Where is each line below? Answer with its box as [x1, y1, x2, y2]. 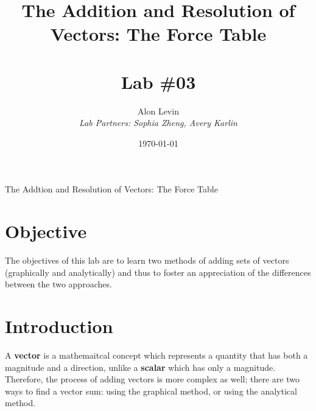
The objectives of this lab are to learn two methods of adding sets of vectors [5, 254, 289, 267]
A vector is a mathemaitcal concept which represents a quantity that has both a [5, 349, 308, 362]
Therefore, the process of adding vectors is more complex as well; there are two [5, 373, 300, 385]
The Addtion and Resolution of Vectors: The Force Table [5, 183, 218, 195]
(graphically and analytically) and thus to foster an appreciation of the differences [5, 265, 311, 278]
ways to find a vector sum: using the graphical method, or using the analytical [5, 384, 297, 397]
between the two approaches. [5, 278, 112, 290]
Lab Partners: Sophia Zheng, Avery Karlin [79, 116, 237, 129]
